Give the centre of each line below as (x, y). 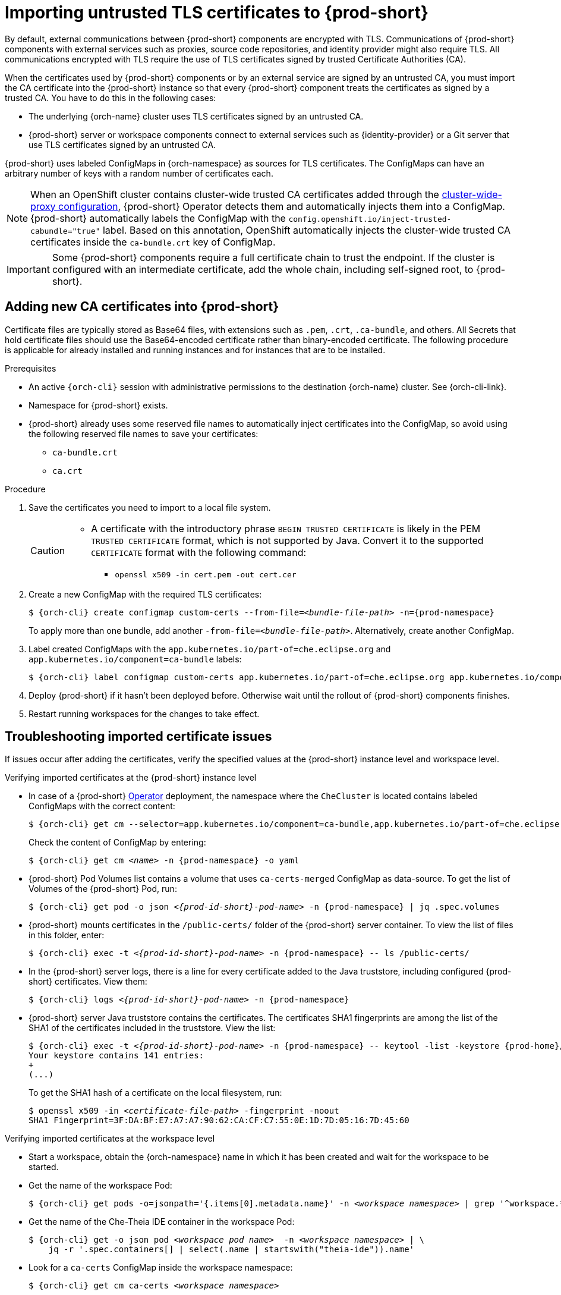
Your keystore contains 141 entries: (116, 1056)
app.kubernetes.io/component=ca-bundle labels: (135, 659)
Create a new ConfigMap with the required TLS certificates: (145, 594)
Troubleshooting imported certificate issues (138, 737)
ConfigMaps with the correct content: (102, 806)
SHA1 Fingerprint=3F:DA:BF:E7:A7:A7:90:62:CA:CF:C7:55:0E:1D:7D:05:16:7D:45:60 (219, 1120)
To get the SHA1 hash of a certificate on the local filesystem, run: (155, 1093)
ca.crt (67, 471)
